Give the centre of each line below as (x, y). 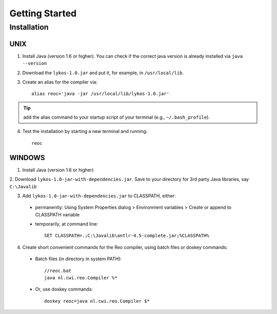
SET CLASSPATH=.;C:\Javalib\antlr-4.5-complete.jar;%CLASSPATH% (127, 236)
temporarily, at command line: (67, 224)
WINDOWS (27, 158)
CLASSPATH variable (57, 214)
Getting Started (43, 13)
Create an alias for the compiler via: (60, 82)
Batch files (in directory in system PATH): (78, 259)
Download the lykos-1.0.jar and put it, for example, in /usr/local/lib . (103, 73)
